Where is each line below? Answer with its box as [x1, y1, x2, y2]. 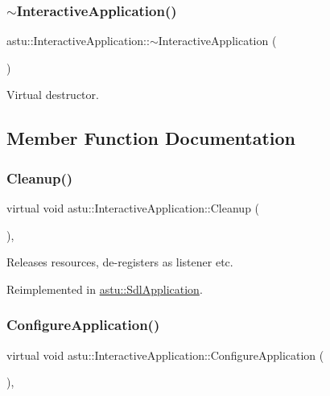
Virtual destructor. [6, 86, 99, 103]
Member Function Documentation [6, 126, 296, 151]
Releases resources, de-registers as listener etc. [6, 254, 233, 270]
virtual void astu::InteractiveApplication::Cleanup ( [6, 200, 260, 216]
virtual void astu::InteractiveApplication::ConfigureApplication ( [6, 346, 324, 363]
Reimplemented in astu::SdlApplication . [6, 280, 203, 297]
